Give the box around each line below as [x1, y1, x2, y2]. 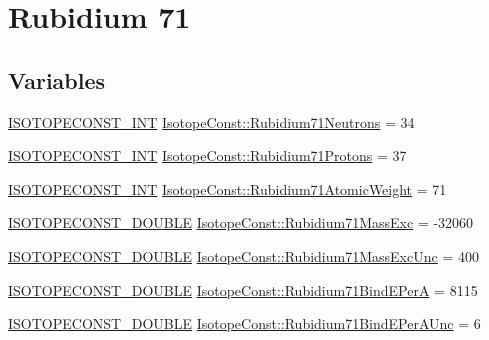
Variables [8, 64, 106, 95]
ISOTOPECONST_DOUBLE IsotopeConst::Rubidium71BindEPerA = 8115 [8, 279, 478, 300]
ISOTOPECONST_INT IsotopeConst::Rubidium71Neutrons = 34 [8, 111, 415, 132]
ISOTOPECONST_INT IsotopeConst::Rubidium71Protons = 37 [8, 145, 407, 166]
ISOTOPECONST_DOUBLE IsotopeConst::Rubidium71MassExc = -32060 [8, 212, 474, 233]
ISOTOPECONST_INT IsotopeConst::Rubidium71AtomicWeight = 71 [8, 178, 447, 199]
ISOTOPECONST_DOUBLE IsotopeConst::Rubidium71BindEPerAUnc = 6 [8, 313, 481, 334]
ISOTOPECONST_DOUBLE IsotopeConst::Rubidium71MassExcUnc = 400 [8, 245, 479, 266]
